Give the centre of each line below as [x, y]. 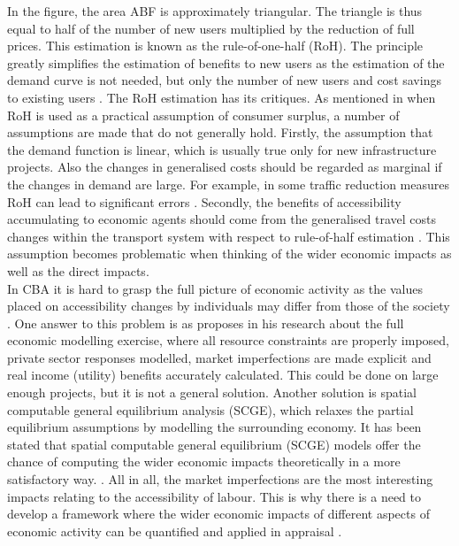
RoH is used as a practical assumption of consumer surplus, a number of [203, 115]
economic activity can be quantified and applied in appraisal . [175, 531]
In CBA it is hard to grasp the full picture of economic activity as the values [215, 288]
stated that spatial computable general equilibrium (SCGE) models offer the [214, 444]
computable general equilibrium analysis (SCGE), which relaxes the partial [210, 409]
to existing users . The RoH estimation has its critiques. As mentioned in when [222, 97]
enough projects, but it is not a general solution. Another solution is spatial [212, 392]
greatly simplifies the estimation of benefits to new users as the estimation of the [226, 62]
